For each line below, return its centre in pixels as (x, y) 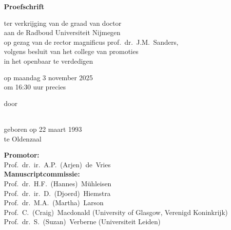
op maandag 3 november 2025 (48, 77)
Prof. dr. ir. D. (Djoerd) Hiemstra (57, 193)
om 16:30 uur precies (35, 87)
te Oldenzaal (23, 138)
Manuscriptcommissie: (42, 174)
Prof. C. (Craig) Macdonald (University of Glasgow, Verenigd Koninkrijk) (116, 212)
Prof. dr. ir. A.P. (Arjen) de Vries (57, 164)
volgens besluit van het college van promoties (71, 51)
